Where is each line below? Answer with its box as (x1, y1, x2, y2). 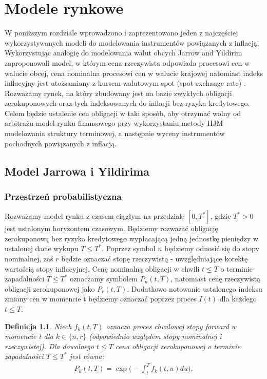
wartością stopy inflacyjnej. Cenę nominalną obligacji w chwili (5, 263, 200, 274)
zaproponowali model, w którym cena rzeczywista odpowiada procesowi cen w (5, 57, 250, 68)
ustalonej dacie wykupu (5, 243, 79, 254)
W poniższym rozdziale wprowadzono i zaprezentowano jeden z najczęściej (5, 27, 238, 38)
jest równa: (69, 351, 104, 362)
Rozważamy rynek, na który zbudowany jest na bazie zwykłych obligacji (5, 87, 232, 98)
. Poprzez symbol (101, 243, 156, 254)
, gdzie (210, 211, 231, 221)
